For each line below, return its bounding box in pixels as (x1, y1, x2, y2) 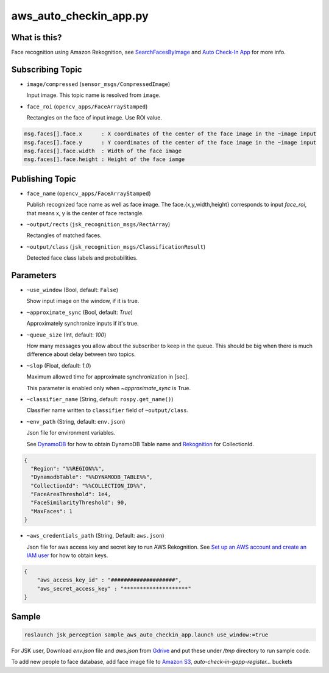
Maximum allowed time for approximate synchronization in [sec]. (26, 373, 189, 380)
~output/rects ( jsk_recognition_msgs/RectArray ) (26, 220, 171, 228)
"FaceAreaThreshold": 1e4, (30, 491, 111, 498)
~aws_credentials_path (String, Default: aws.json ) (26, 532, 164, 539)
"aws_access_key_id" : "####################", (37, 577, 182, 583)
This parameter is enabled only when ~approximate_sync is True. (26, 384, 191, 391)
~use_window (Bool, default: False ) (26, 287, 119, 294)
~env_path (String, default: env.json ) (26, 418, 126, 425)
